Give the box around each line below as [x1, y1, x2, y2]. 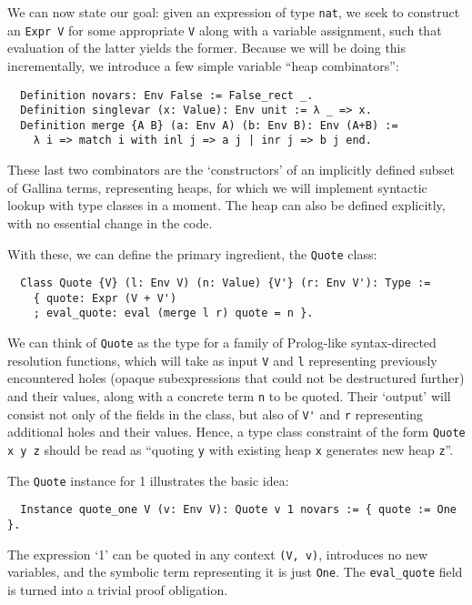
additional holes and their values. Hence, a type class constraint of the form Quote [7, 422, 466, 441]
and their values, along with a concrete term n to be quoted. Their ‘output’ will [7, 387, 451, 406]
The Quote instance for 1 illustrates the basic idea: [7, 470, 289, 489]
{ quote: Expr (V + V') [33, 291, 177, 305]
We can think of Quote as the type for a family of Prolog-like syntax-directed [7, 333, 437, 352]
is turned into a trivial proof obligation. [7, 580, 228, 599]
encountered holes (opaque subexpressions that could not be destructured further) [7, 368, 465, 388]
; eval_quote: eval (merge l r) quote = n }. [33, 307, 314, 320]
